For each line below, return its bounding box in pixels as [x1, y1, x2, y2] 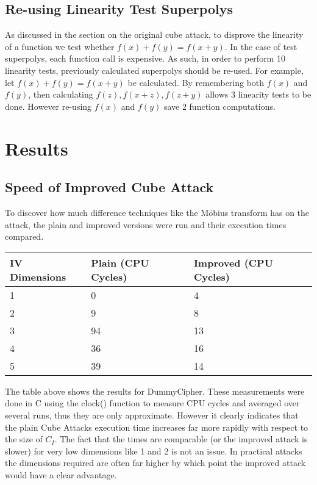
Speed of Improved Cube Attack [5, 178, 214, 196]
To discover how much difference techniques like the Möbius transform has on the [5, 206, 310, 218]
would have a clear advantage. [5, 468, 117, 481]
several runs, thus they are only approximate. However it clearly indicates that [5, 408, 299, 421]
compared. [5, 230, 44, 243]
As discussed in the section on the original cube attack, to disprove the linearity [5, 28, 304, 41]
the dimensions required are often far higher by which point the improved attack [5, 456, 306, 469]
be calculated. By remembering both [127, 76, 265, 88]
